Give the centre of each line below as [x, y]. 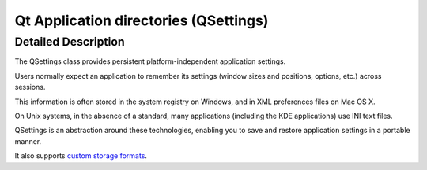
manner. [28, 141]
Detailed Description [70, 42]
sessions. [30, 87]
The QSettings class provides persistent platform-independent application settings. [150, 61]
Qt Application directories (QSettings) [142, 20]
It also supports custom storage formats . [81, 156]
